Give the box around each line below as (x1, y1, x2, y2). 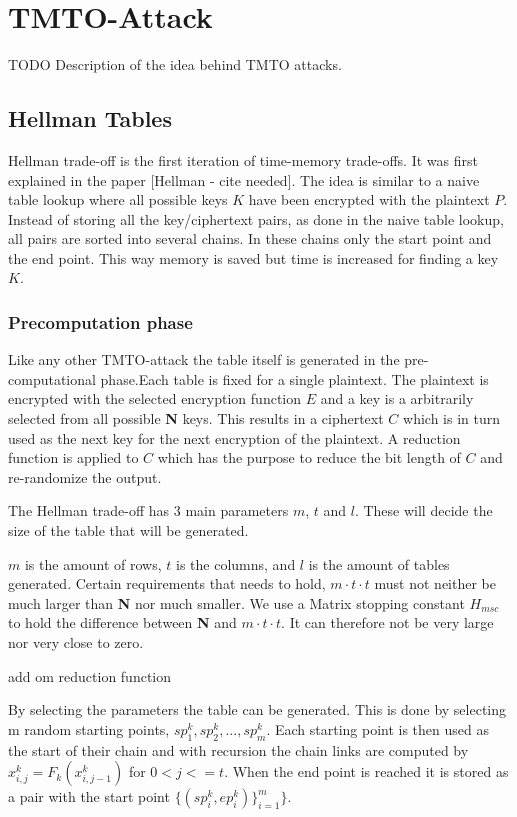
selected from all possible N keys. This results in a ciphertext (8, 408, 384, 429)
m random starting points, (8, 718, 170, 739)
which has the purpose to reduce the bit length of (157, 447, 461, 468)
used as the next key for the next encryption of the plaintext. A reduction (8, 427, 461, 448)
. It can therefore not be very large (281, 612, 494, 633)
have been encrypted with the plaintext (248, 189, 490, 210)
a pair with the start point (8, 786, 170, 807)
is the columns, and (176, 553, 296, 574)
